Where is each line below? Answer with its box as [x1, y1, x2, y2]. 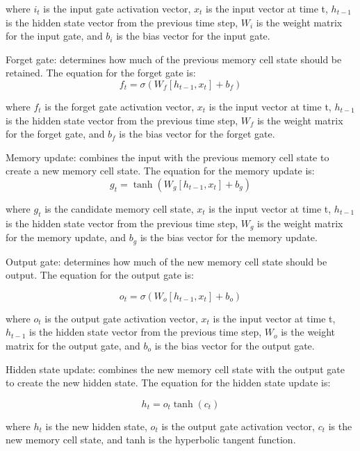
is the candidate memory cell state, [44, 201, 194, 215]
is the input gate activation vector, [43, 1, 191, 15]
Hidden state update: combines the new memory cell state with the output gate [6, 361, 345, 376]
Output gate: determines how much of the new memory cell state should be [6, 254, 327, 268]
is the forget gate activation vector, [44, 99, 195, 113]
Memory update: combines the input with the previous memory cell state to [6, 149, 329, 164]
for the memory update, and [6, 230, 126, 245]
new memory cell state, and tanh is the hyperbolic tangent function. [6, 432, 296, 447]
